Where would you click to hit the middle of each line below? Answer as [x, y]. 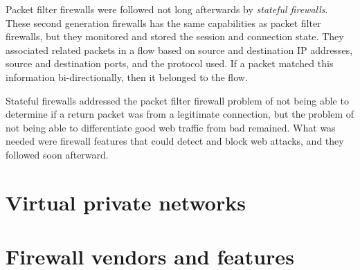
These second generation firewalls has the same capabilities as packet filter [163, 22]
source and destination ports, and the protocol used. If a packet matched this [170, 63]
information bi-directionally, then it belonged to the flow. [127, 76]
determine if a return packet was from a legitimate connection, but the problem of [180, 114]
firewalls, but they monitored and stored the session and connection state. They [175, 36]
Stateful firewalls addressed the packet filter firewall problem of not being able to [177, 100]
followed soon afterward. [57, 154]
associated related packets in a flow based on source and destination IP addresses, [179, 49]
